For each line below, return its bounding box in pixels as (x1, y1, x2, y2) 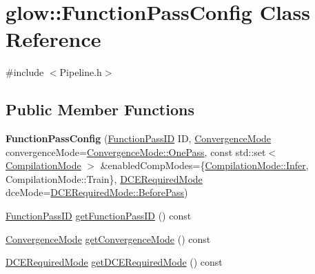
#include (6, 65, 44, 79)
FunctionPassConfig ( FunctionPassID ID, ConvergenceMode (6, 131, 272, 146)
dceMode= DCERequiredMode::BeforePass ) (6, 185, 188, 199)
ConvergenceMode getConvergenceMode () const (6, 231, 211, 246)
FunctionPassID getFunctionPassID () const (6, 208, 192, 223)
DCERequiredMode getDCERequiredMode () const (6, 255, 223, 269)
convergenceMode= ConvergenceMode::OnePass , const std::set (6, 144, 266, 159)
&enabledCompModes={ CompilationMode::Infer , (100, 158, 309, 173)
